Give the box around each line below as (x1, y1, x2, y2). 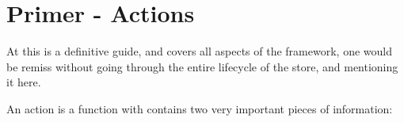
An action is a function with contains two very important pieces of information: (6, 100, 393, 116)
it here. (6, 74, 41, 90)
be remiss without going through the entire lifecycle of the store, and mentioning (6, 58, 398, 74)
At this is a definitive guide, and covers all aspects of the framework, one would (6, 43, 392, 59)
